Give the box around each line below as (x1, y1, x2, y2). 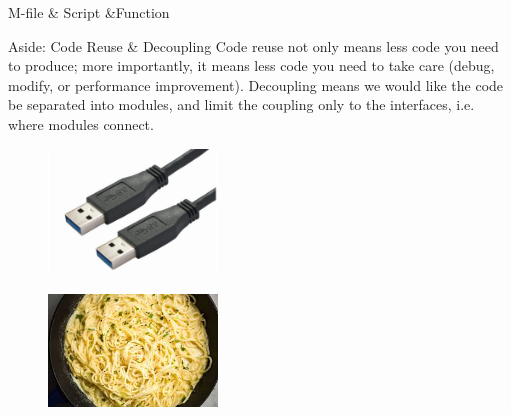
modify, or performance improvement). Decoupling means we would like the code (8, 74, 504, 95)
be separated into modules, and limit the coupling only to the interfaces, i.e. (8, 94, 475, 115)
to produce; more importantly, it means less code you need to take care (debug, (8, 55, 495, 76)
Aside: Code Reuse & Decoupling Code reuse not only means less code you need (8, 35, 499, 56)
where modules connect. (8, 113, 154, 134)
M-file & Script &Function (8, 2, 170, 22)
